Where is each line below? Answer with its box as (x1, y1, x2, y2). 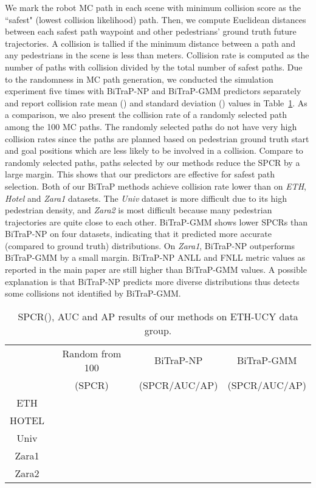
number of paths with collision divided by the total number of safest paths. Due (5, 60, 303, 73)
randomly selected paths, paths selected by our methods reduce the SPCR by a (5, 156, 300, 168)
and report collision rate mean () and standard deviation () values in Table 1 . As (5, 96, 307, 109)
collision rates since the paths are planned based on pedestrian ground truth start (5, 132, 309, 145)
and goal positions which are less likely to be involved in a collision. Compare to (5, 144, 303, 157)
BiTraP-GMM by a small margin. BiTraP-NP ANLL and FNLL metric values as (5, 251, 305, 264)
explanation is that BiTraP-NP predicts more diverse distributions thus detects (5, 275, 300, 287)
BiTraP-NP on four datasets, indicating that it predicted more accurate (5, 227, 272, 240)
